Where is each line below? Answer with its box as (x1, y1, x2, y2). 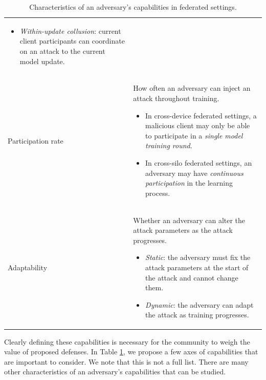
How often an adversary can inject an (133, 83, 251, 93)
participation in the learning (145, 177, 233, 188)
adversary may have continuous (145, 167, 243, 178)
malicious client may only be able (145, 120, 250, 131)
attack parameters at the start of (145, 262, 249, 273)
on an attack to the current (19, 46, 105, 56)
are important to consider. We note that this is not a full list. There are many (4, 356, 249, 367)
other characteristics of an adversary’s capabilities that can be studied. (4, 366, 226, 377)
